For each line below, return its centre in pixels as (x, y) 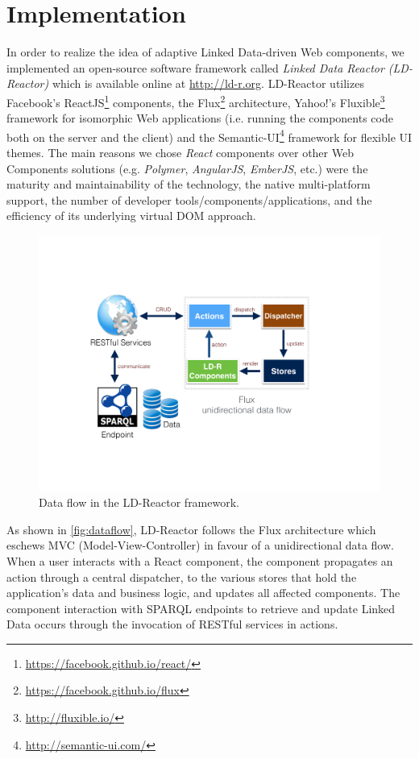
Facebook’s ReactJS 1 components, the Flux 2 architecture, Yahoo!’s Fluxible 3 (196, 101)
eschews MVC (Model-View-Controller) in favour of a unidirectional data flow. (200, 545)
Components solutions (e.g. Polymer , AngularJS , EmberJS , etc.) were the (187, 168)
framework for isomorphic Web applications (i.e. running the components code (200, 118)
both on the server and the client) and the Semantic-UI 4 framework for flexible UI (209, 135)
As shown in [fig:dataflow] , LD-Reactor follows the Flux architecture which (191, 529)
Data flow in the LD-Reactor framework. (139, 502)
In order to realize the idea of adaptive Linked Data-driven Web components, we (205, 52)
